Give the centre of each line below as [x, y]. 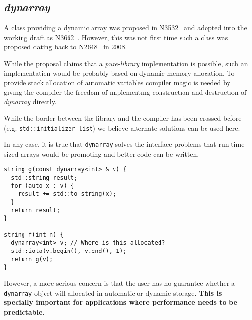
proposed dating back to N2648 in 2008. [66, 47]
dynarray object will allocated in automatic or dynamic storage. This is [113, 292]
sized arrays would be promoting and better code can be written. [102, 153]
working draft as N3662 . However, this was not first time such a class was [116, 37]
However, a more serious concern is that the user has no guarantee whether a [119, 283]
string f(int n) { [34, 235]
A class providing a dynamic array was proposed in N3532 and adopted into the [126, 28]
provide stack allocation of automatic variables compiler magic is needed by [117, 82]
